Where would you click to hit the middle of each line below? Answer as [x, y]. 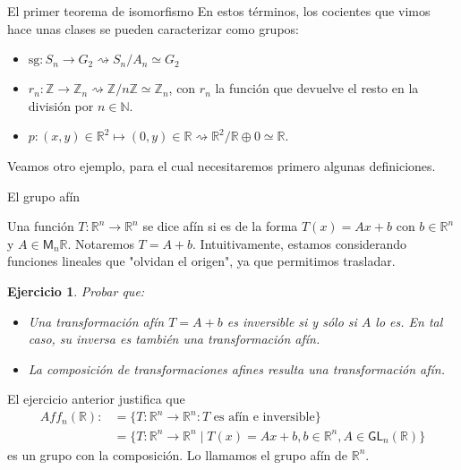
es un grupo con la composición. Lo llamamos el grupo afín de [178, 454]
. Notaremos [101, 243]
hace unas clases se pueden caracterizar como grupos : [154, 28]
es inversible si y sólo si [292, 321]
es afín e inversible [264, 418]
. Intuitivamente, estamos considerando [300, 243]
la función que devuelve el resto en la [317, 88]
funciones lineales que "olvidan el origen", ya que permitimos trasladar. [201, 261]
